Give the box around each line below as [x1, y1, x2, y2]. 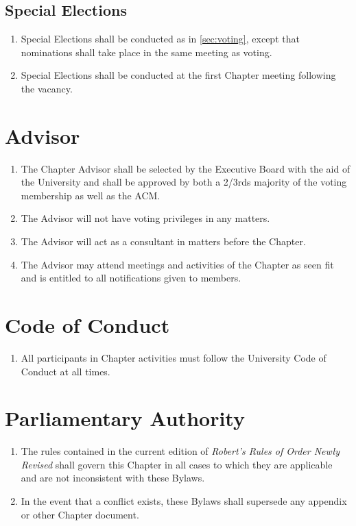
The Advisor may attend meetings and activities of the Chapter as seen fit [21, 257, 334, 271]
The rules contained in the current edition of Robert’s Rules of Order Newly [21, 444, 340, 458]
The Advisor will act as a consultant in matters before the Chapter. [21, 234, 306, 249]
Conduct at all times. [21, 364, 110, 378]
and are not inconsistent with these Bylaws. [21, 471, 205, 485]
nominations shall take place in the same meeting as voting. [21, 45, 272, 59]
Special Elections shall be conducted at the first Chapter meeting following [21, 68, 336, 82]
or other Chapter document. [21, 507, 139, 521]
